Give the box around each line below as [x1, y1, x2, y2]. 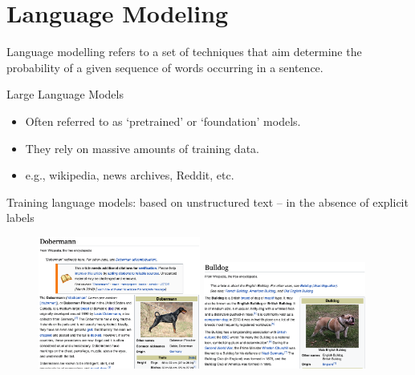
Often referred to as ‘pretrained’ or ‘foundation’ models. [25, 112, 301, 129]
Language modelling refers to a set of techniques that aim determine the [6, 43, 362, 60]
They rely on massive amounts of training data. [25, 139, 259, 156]
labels [6, 209, 35, 226]
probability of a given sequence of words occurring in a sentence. [6, 58, 323, 75]
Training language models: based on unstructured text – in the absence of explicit [6, 193, 409, 210]
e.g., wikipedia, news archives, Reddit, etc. [25, 167, 234, 183]
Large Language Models [6, 86, 124, 103]
